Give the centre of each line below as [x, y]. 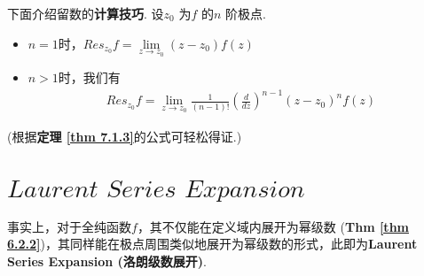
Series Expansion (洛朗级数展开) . [107, 261]
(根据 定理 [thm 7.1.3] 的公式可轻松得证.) [125, 136]
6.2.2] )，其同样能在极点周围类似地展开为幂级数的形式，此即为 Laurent [212, 244]
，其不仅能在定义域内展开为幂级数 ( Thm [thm [273, 226]
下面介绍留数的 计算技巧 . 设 [86, 13]
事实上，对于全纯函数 [69, 226]
